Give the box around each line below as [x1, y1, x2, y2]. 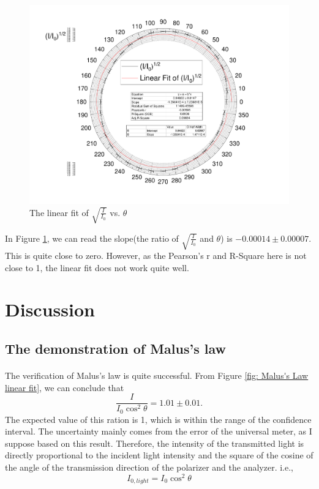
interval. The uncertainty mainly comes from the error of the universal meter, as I [5, 425, 312, 438]
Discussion [5, 297, 95, 322]
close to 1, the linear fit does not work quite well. [5, 261, 189, 274]
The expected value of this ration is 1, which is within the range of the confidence [5, 412, 312, 425]
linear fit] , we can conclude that [5, 381, 124, 394]
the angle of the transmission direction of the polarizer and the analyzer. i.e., [5, 461, 294, 474]
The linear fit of [29, 206, 89, 218]
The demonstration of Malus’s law [5, 338, 226, 357]
